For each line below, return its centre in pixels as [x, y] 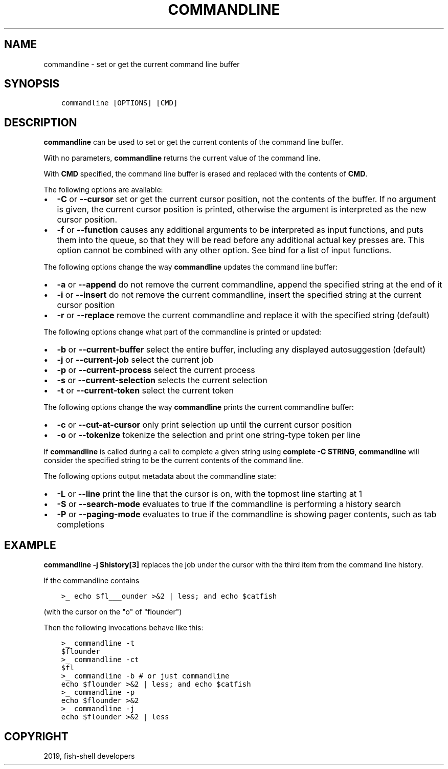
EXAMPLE [30, 545]
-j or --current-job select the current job [135, 360]
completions [81, 525]
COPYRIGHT [36, 736]
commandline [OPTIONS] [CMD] [119, 103]
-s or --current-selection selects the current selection [162, 380]
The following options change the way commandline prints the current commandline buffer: [199, 407]
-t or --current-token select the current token [145, 391]
